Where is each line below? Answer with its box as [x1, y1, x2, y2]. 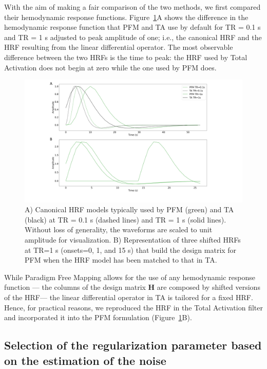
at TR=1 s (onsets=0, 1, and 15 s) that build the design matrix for [25, 244, 237, 255]
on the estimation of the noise [4, 352, 166, 368]
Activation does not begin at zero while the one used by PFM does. [4, 62, 217, 72]
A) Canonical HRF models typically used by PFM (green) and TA [25, 204, 234, 215]
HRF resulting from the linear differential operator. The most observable [4, 42, 233, 52]
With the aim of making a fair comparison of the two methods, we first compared [4, 2, 261, 12]
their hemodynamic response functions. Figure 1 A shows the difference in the [4, 11, 249, 22]
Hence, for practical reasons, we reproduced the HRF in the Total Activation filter [4, 302, 263, 312]
